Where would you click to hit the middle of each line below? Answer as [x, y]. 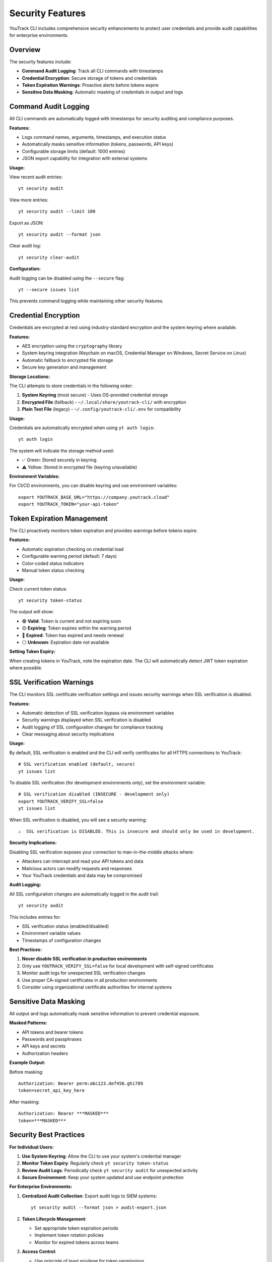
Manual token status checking [53, 570]
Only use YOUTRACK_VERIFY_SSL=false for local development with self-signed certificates [118, 966]
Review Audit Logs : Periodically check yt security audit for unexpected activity [110, 1170]
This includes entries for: [35, 917]
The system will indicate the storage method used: [62, 451]
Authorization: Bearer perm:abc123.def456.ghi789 [81, 1084]
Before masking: [26, 1072]
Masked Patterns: [28, 1023]
